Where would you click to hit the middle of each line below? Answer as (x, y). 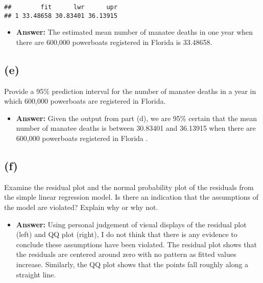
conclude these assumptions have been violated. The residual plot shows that (136, 244)
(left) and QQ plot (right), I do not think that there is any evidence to (127, 234)
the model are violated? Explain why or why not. (81, 207)
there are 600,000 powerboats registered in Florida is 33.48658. (114, 42)
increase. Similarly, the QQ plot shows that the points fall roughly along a (132, 264)
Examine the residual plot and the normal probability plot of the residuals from (129, 187)
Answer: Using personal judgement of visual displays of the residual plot (131, 224)
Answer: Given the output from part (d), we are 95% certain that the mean (136, 118)
